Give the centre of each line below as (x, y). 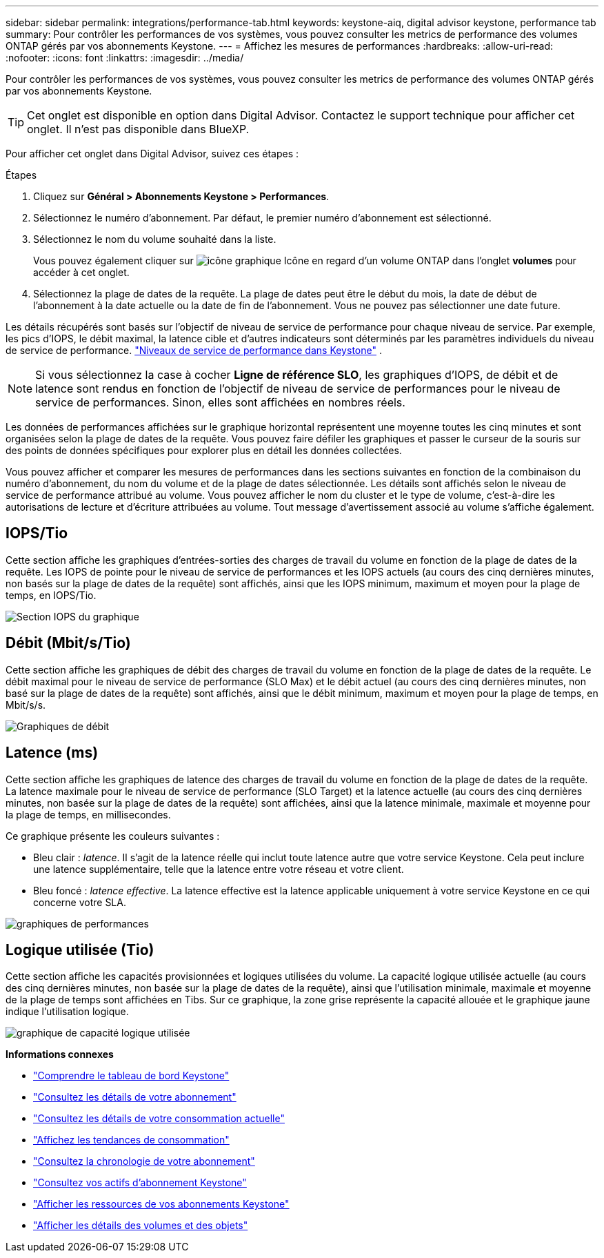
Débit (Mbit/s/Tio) (68, 643)
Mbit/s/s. (26, 705)
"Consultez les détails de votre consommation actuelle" (159, 1119)
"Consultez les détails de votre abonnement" (135, 1097)
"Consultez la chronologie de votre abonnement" (144, 1161)
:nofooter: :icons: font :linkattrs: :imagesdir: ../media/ (125, 58)
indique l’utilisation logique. (67, 1012)
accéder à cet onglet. (81, 272)
